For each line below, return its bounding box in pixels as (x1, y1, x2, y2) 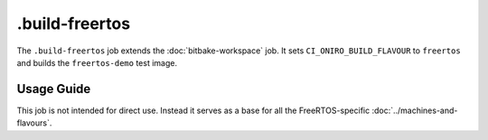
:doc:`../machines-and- (371, 105, 458, 116)
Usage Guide (16, 81, 91, 97)
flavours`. (16, 117, 52, 128)
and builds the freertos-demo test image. (16, 57, 178, 68)
